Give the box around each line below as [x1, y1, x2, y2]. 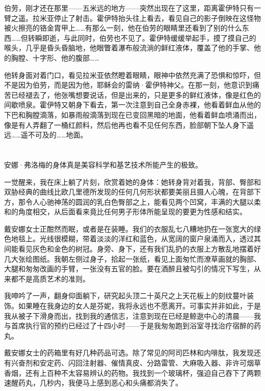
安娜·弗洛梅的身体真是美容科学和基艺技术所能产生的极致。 [4, 159, 202, 170]
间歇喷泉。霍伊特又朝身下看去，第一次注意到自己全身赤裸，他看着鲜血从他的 [4, 99, 261, 110]
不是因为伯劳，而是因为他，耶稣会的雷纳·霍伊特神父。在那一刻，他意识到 [4, 79, 252, 90]
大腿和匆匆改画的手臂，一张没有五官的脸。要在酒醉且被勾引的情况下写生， [4, 263, 254, 274]
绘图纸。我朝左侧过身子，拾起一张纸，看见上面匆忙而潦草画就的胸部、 [25, 253, 261, 264]
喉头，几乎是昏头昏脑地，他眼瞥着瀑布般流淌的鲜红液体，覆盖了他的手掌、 [4, 42, 254, 53]
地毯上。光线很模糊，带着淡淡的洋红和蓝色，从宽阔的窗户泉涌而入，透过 [11, 233, 254, 244]
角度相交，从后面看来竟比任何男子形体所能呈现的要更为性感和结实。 [18, 206, 247, 217]
